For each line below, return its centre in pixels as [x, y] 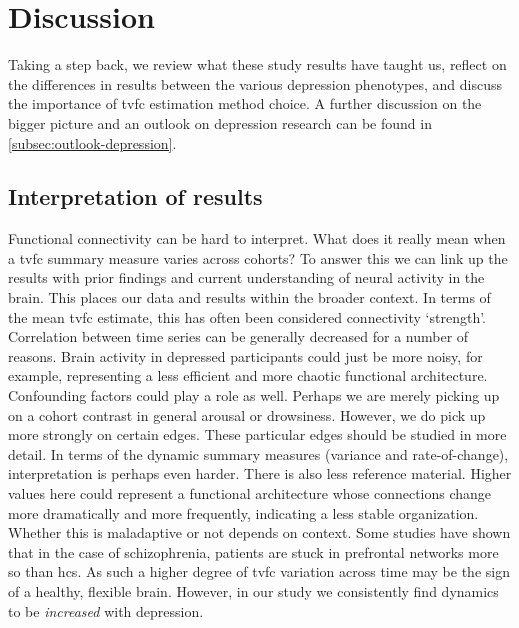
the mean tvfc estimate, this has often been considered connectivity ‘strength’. [247, 316]
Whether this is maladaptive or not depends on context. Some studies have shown [259, 532]
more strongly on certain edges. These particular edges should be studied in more [257, 434]
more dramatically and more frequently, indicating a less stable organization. [243, 512]
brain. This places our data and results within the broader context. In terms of [249, 297]
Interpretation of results [135, 196]
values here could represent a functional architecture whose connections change [250, 493]
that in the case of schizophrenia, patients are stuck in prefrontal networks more [253, 551]
